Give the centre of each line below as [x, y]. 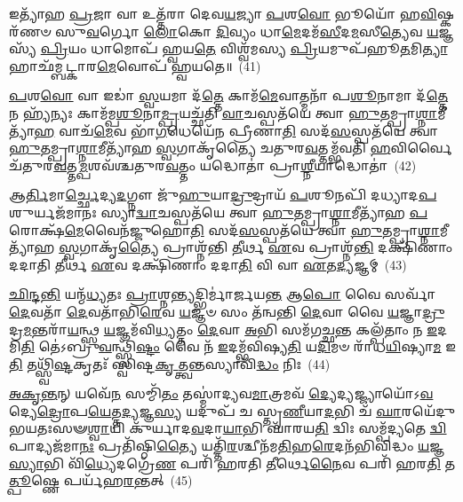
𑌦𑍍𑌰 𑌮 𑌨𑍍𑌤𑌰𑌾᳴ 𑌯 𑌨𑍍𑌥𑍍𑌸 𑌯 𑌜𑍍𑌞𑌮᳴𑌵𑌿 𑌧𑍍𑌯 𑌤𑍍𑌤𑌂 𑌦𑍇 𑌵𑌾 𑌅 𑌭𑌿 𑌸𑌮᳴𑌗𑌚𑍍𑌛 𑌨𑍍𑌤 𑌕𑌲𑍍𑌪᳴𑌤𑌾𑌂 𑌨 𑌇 [223, 329]
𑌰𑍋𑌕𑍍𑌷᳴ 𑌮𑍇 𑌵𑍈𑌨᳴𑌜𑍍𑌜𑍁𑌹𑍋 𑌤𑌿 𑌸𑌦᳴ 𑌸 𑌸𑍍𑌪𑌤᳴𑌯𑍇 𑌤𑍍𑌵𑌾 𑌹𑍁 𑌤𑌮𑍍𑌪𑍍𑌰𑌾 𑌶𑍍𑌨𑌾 [224, 229]
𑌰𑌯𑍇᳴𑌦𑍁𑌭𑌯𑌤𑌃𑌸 [428, 410]
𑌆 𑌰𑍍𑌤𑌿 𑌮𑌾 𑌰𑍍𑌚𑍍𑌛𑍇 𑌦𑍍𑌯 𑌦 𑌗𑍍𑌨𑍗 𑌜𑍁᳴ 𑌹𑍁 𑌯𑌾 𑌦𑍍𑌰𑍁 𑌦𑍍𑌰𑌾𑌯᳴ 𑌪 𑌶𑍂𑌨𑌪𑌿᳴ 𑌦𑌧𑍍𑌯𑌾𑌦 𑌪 [223, 195]
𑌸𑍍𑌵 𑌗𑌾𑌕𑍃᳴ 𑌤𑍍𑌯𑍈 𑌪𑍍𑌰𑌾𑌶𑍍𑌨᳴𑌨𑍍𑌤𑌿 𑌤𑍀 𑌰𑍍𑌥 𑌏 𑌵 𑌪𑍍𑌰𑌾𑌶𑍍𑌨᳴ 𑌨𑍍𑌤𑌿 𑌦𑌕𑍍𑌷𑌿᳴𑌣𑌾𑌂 [256, 247]
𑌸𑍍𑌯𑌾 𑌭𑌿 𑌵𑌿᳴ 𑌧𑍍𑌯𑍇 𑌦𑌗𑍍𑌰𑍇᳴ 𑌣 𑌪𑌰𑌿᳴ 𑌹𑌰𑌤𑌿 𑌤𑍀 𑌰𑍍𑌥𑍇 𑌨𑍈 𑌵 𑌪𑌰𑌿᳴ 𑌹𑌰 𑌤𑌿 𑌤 [232, 463]
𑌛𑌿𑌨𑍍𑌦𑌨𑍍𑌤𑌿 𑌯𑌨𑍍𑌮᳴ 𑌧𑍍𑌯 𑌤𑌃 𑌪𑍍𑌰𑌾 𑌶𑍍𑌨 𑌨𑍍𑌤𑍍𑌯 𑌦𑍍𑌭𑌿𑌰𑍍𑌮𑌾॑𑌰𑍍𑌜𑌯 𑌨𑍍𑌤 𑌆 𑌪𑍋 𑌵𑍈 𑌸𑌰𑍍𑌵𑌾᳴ [223, 294]
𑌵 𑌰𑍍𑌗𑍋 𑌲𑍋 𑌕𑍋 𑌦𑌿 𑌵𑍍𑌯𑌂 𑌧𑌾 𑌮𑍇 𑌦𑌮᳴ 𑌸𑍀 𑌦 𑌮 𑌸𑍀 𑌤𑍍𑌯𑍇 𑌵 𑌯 [262, 31]
